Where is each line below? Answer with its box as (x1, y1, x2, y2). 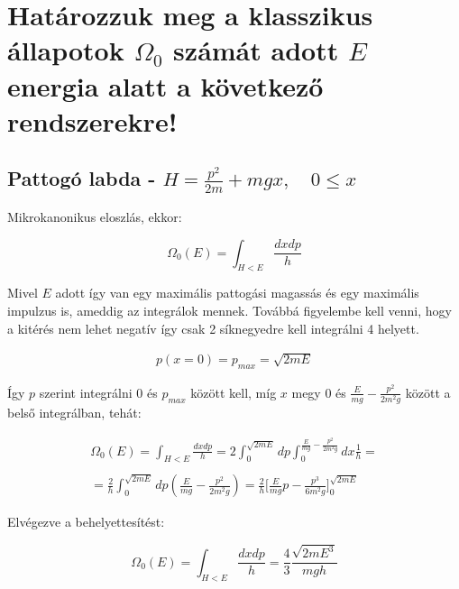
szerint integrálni (39, 382, 133, 401)
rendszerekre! (7, 102, 178, 139)
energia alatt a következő (7, 67, 324, 104)
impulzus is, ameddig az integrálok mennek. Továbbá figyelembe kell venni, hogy (7, 300, 452, 319)
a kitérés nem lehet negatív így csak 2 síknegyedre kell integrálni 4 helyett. (7, 318, 419, 337)
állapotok (7, 32, 124, 69)
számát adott (173, 32, 339, 69)
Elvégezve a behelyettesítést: (7, 512, 165, 531)
